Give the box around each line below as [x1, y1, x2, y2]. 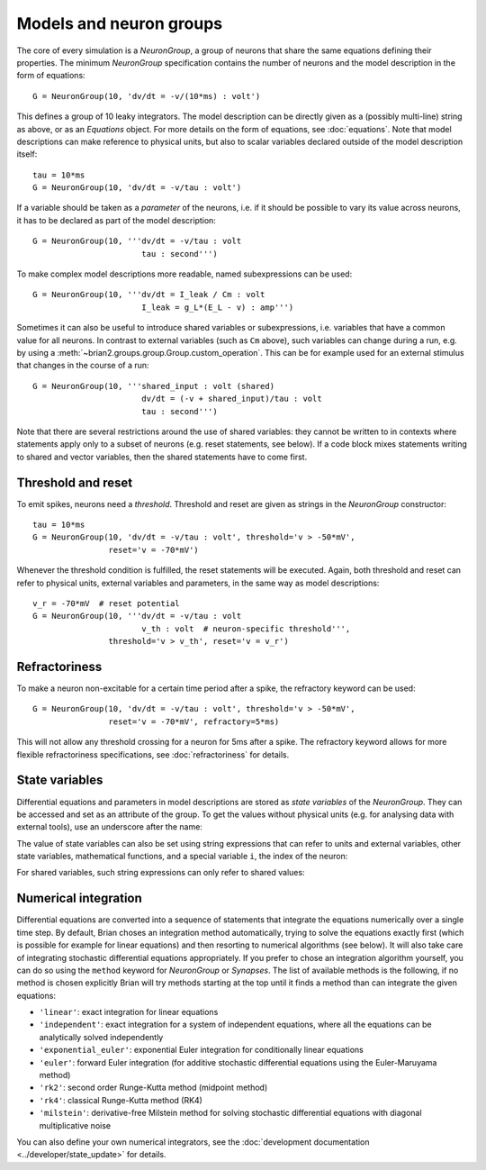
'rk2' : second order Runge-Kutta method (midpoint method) [39, 1082, 268, 1093]
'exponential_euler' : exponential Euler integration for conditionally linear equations [39, 1045, 364, 1056]
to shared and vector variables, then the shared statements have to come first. [16, 451, 308, 462]
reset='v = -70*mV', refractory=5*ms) [108, 716, 280, 727]
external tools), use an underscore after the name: [16, 821, 202, 832]
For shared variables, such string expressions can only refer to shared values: [16, 867, 305, 878]
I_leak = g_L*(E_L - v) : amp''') [140, 302, 294, 313]
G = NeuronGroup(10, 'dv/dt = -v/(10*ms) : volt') [32, 91, 261, 101]
